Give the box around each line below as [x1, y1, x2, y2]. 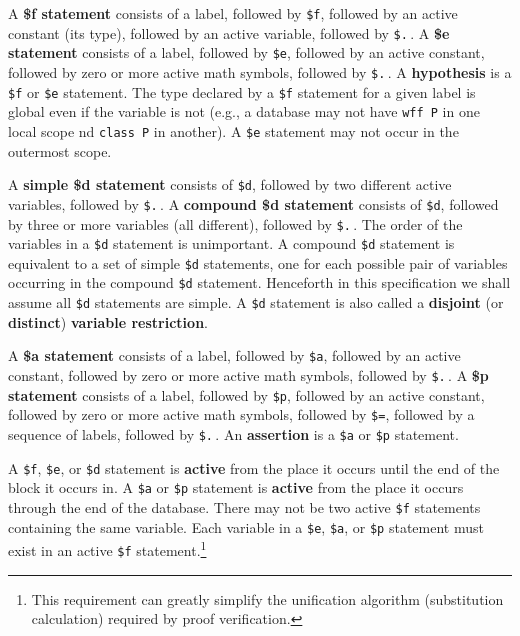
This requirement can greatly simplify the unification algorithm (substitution [31, 588, 504, 609]
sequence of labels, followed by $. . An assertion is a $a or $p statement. [8, 424, 459, 444]
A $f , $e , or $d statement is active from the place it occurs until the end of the [8, 457, 500, 478]
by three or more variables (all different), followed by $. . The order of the [8, 213, 463, 234]
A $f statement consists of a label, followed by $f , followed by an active [8, 3, 458, 23]
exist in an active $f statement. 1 [8, 537, 207, 560]
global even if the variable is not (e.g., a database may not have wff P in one [8, 101, 480, 122]
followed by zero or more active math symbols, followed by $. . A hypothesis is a [8, 61, 512, 82]
